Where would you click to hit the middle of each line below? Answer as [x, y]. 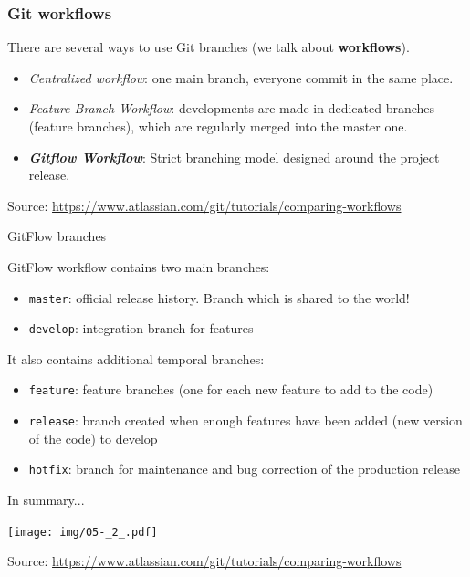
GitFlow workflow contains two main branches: [139, 266]
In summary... [46, 500]
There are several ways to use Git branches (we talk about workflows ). [209, 47]
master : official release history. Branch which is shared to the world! [219, 297]
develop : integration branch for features [141, 328]
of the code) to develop [93, 438]
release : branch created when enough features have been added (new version [245, 420]
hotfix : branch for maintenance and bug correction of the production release [245, 469]
